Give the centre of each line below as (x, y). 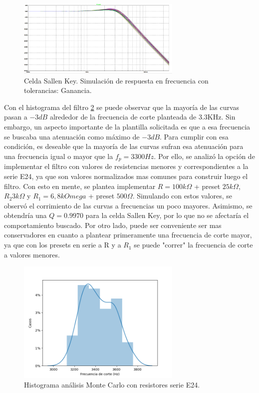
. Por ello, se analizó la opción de (204, 156)
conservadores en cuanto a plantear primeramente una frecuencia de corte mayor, (128, 235)
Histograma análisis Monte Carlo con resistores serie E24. (112, 385)
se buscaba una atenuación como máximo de (72, 136)
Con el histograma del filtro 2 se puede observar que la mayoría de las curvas (122, 107)
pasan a (16, 117)
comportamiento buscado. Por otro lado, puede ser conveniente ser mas (113, 225)
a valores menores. (32, 254)
